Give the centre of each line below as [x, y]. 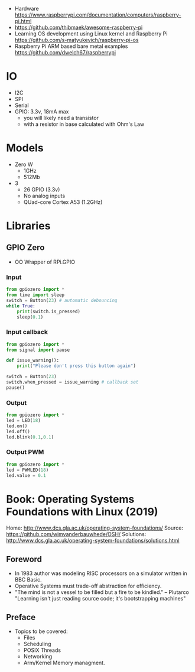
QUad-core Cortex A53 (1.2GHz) [63, 202]
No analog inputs [44, 196]
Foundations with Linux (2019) [82, 512]
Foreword [24, 559]
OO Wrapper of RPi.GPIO [45, 262]
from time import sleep [35, 295]
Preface [21, 617]
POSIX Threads [42, 650]
